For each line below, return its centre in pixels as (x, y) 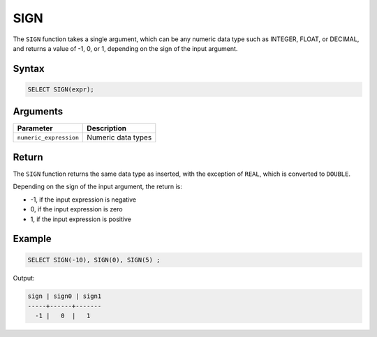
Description (107, 128)
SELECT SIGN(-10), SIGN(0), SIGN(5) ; (94, 260)
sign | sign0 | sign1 (65, 296)
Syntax (29, 69)
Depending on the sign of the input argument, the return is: (98, 187)
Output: (24, 278)
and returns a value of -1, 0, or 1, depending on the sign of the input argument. (125, 48)
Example (32, 239)
